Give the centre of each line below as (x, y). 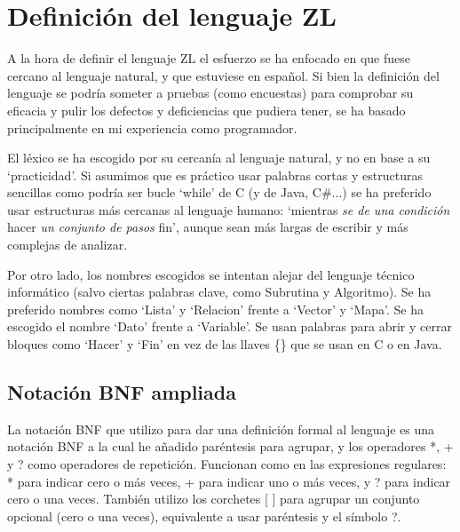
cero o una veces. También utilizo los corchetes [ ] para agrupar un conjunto (214, 499)
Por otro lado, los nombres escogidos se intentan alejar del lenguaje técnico (211, 274)
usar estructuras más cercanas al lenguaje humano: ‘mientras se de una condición (229, 209)
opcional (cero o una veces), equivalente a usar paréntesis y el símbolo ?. (204, 516)
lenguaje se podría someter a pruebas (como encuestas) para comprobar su (210, 93)
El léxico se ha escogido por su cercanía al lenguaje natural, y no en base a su (219, 158)
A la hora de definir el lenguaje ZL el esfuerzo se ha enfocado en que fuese (209, 58)
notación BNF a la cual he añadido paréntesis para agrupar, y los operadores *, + (230, 446)
